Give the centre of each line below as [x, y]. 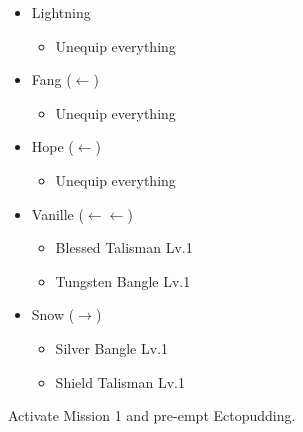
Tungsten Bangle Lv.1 [123, 280]
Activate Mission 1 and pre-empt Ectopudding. [152, 415]
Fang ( [51, 79]
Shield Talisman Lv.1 [120, 381]
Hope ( [52, 146]
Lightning [61, 12]
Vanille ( [57, 213]
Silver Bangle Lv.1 [112, 347]
